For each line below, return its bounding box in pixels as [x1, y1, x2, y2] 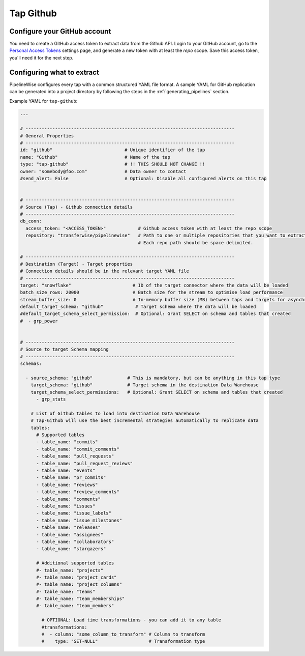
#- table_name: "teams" [36, 588, 96, 594]
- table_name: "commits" [36, 439, 99, 445]
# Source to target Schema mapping [20, 347, 109, 352]
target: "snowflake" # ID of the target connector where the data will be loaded [20, 282, 288, 288]
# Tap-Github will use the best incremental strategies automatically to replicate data [30, 418, 259, 423]
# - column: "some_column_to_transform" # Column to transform [41, 632, 205, 637]
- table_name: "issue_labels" [36, 510, 112, 516]
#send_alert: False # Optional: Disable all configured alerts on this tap [20, 176, 267, 182]
